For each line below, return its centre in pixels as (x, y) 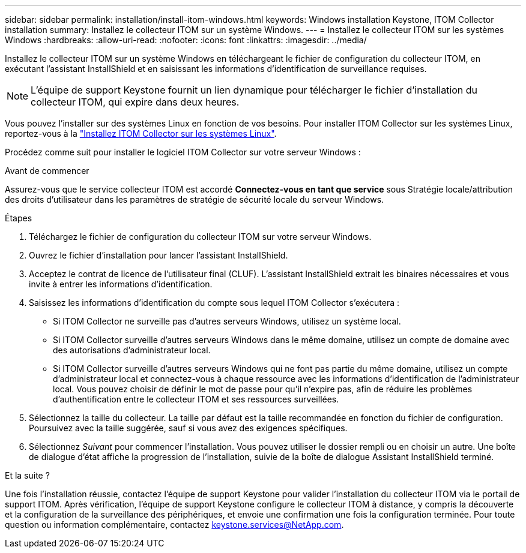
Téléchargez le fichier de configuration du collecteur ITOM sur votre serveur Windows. (200, 237)
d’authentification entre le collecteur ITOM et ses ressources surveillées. (196, 399)
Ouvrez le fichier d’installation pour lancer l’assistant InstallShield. (159, 255)
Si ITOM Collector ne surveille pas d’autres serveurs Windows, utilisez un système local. (227, 321)
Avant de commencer (47, 171)
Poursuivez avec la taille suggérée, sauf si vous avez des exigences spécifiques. (188, 428)
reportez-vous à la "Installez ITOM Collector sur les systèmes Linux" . (141, 133)
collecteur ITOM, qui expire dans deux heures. (135, 102)
